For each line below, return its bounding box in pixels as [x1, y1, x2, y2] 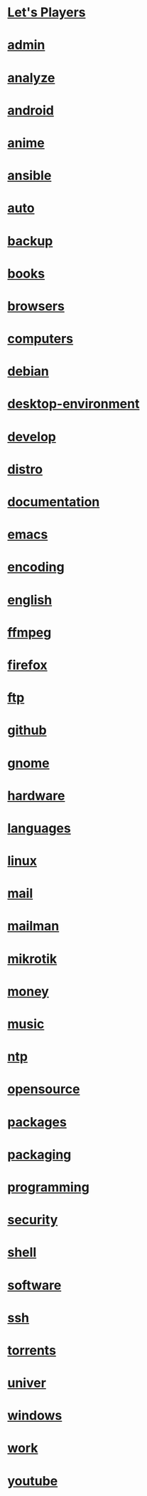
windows [7, 1408, 62, 1424]
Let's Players [7, 4, 86, 21]
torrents [7, 1342, 57, 1358]
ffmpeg [7, 624, 52, 641]
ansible [7, 168, 52, 184]
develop [7, 429, 57, 444]
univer [7, 1375, 46, 1391]
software [7, 1277, 62, 1293]
